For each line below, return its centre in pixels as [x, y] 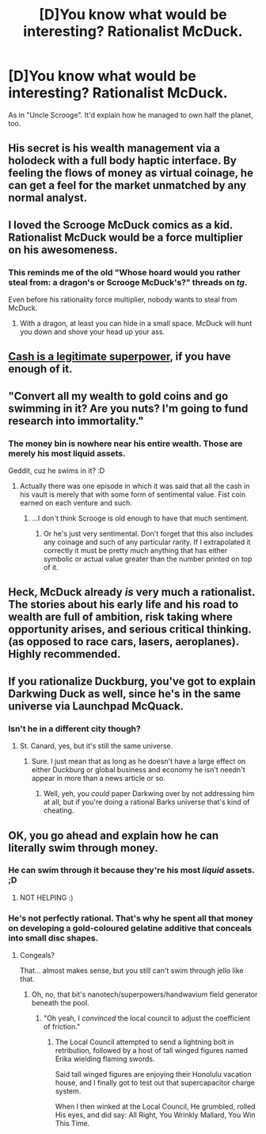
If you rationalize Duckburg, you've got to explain [132, 681]
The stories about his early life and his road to [123, 605]
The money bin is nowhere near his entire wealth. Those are [125, 444]
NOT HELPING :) [46, 898]
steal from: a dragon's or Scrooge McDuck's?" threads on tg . [128, 282]
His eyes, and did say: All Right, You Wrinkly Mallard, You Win [155, 1115]
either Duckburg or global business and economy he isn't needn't [138, 770]
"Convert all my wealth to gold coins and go [118, 396]
